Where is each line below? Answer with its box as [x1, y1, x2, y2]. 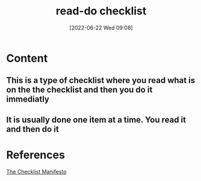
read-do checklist [55, 4, 147, 18]
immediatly [6, 94, 49, 105]
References [6, 148, 65, 162]
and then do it [6, 124, 59, 134]
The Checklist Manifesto [6, 168, 67, 175]
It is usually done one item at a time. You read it [6, 114, 187, 124]
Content [6, 51, 48, 65]
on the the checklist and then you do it [6, 85, 153, 95]
